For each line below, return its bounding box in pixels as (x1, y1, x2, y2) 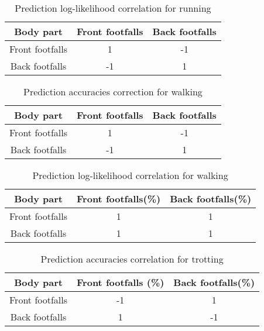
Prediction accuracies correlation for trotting (40, 252, 224, 266)
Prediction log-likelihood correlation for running (15, 1, 211, 15)
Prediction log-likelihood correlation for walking (32, 168, 228, 182)
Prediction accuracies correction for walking (23, 85, 203, 98)
